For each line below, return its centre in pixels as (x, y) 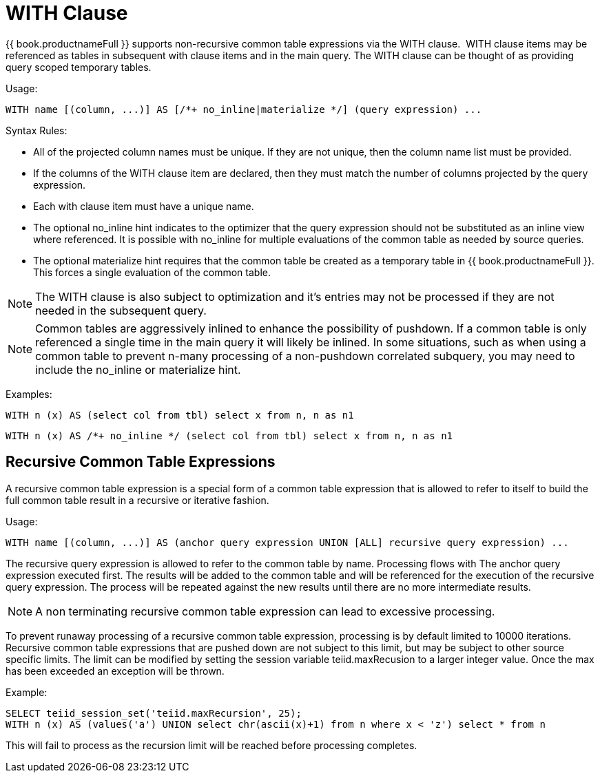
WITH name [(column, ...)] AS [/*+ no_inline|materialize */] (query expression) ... (244, 109)
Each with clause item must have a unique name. (144, 206)
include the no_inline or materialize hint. (138, 369)
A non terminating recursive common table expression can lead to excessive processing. (265, 611)
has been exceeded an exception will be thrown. (115, 671)
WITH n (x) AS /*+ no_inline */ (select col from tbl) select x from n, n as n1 (229, 435)
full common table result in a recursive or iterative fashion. (137, 500)
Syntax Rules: (37, 130)
